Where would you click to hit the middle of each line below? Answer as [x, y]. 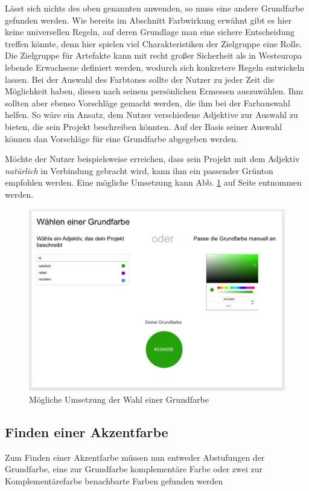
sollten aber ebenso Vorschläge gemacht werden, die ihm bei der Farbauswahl [148, 102]
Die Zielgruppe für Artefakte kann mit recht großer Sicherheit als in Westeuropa [154, 55]
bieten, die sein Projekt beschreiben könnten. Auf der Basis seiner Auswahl [144, 126]
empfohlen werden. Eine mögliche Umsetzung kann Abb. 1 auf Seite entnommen [153, 182]
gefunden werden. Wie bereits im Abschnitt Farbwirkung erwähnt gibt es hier [148, 20]
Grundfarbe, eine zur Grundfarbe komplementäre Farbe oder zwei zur [134, 469]
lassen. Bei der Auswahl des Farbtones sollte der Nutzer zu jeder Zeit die [139, 79]
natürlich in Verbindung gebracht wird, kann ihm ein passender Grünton [139, 170]
